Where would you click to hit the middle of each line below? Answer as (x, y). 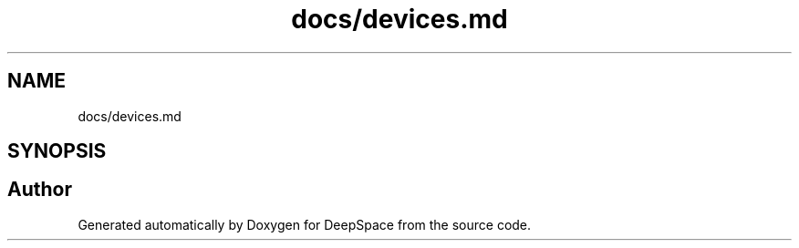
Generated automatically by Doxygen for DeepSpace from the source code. (305, 224)
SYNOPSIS (57, 151)
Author (40, 190)
